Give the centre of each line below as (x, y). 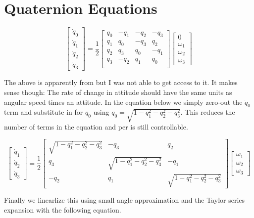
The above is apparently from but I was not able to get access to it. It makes (121, 82)
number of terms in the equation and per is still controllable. (96, 127)
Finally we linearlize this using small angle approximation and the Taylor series (125, 200)
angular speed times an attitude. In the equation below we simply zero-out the (123, 102)
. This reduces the (208, 112)
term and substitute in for (44, 112)
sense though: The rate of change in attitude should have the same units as (118, 92)
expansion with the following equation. (63, 209)
